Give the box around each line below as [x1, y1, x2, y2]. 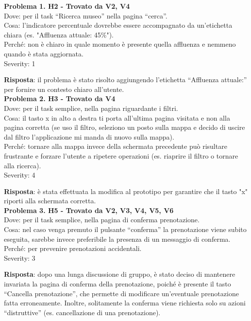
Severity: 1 [4, 58, 35, 68]
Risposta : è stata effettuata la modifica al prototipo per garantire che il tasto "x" [4, 186, 248, 196]
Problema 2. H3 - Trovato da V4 [4, 93, 116, 104]
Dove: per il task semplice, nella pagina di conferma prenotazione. [4, 214, 200, 225]
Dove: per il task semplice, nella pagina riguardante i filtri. [4, 103, 178, 113]
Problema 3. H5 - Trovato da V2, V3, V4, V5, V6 [4, 205, 174, 215]
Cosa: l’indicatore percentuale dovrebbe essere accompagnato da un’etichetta [4, 20, 233, 30]
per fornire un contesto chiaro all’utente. [4, 84, 124, 94]
